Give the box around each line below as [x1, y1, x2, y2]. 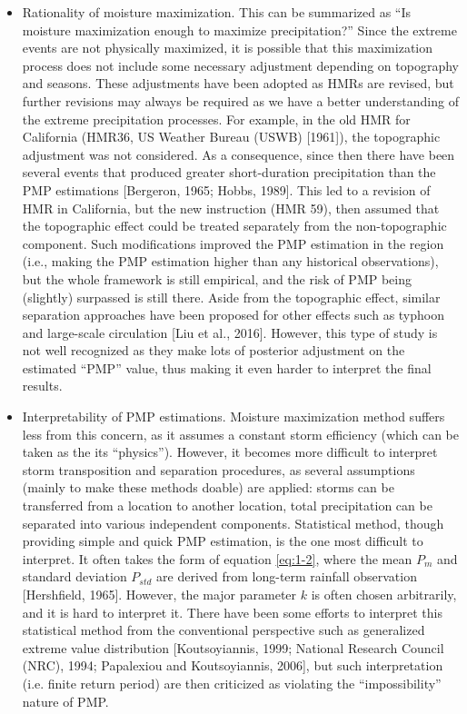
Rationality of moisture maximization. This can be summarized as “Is [22, 3, 412, 21]
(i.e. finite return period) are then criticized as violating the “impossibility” [22, 673, 442, 692]
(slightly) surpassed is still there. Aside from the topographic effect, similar [22, 287, 441, 306]
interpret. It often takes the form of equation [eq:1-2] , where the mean [22, 549, 412, 568]
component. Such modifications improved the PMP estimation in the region [22, 233, 444, 253]
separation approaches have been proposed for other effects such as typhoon [22, 305, 444, 324]
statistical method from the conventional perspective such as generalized [22, 620, 425, 640]
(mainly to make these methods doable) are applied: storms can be [22, 478, 394, 497]
